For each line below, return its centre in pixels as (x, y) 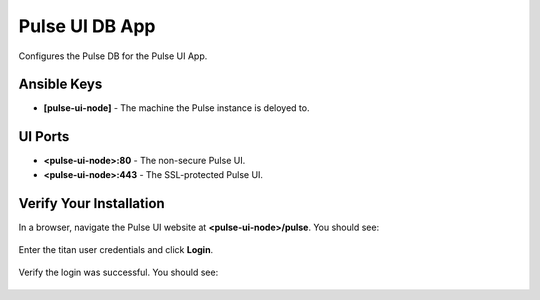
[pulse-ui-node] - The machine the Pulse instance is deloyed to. (176, 108)
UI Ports (44, 136)
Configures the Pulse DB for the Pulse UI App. (113, 56)
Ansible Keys (60, 84)
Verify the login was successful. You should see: (118, 272)
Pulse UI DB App (87, 26)
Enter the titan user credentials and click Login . (116, 250)
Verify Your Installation (91, 203)
